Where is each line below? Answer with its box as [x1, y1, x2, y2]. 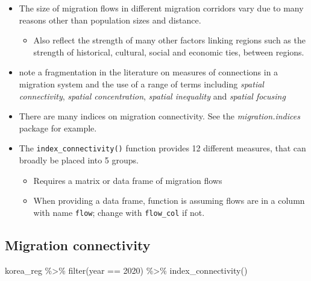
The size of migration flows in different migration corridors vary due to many [19, 2, 304, 14]
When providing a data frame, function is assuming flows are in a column [33, 194, 305, 207]
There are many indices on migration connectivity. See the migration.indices [19, 110, 300, 122]
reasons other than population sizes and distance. [19, 13, 201, 26]
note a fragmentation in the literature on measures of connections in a [19, 66, 278, 78]
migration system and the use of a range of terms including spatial [19, 77, 264, 90]
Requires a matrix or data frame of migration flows [33, 174, 222, 186]
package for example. [19, 121, 97, 134]
